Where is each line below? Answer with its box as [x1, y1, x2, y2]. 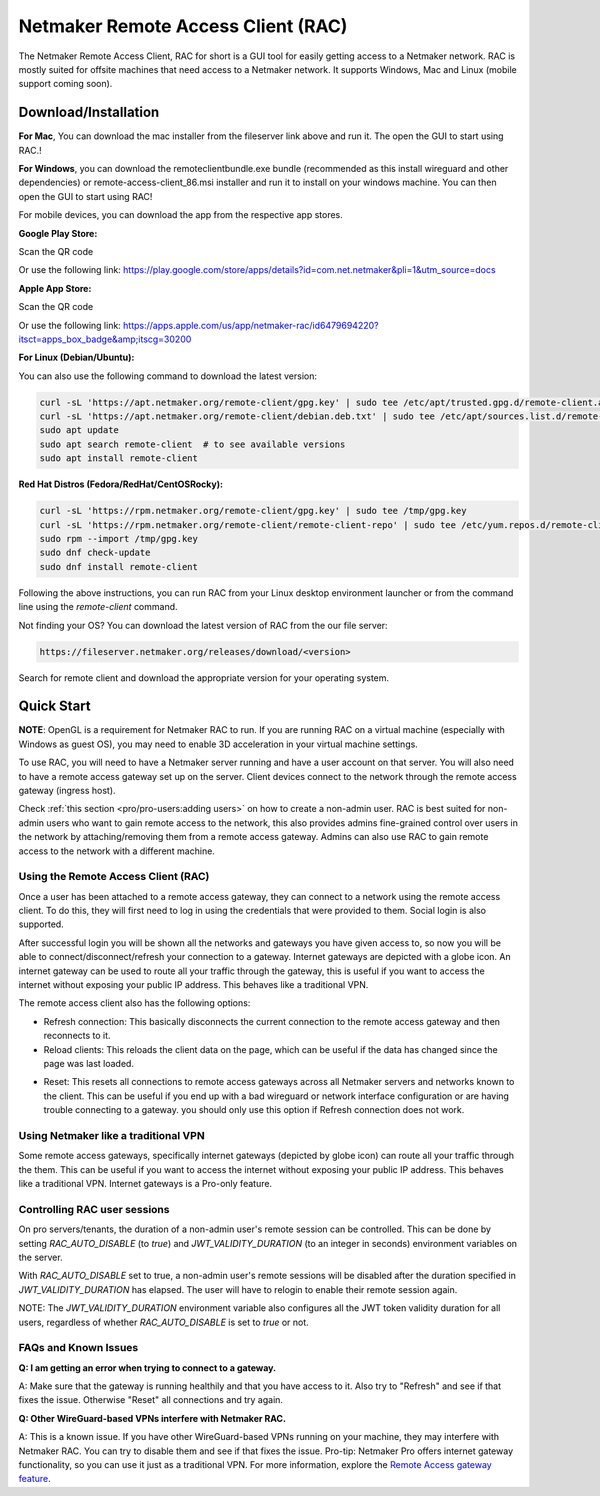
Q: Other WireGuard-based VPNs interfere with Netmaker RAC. [18, 1412, 287, 1424]
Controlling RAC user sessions [18, 1202, 170, 1216]
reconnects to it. [43, 1030, 111, 1042]
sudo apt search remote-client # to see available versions [39, 438, 346, 450]
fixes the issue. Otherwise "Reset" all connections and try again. [18, 1394, 284, 1406]
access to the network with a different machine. [18, 845, 215, 857]
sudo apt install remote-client [39, 453, 199, 464]
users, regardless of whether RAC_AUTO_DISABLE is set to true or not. [18, 1316, 309, 1328]
